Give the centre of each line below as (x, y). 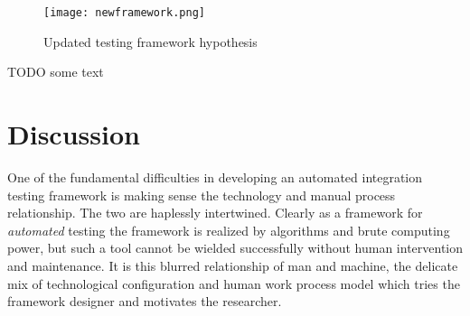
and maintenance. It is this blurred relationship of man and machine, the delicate (233, 265)
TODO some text (56, 72)
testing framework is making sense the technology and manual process (202, 195)
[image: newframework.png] (124, 13)
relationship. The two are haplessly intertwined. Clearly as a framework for (215, 213)
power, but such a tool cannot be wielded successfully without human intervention (235, 248)
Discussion (74, 134)
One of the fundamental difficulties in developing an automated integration (215, 177)
